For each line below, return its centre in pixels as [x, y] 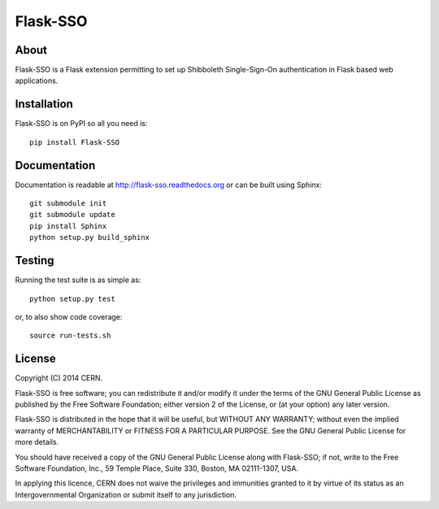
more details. [37, 442]
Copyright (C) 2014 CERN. [59, 378]
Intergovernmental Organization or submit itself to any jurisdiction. [126, 494]
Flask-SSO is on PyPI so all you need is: [81, 124]
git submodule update [72, 215]
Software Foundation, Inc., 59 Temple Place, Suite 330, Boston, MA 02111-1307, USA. [156, 468]
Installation [44, 104]
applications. [37, 80]
